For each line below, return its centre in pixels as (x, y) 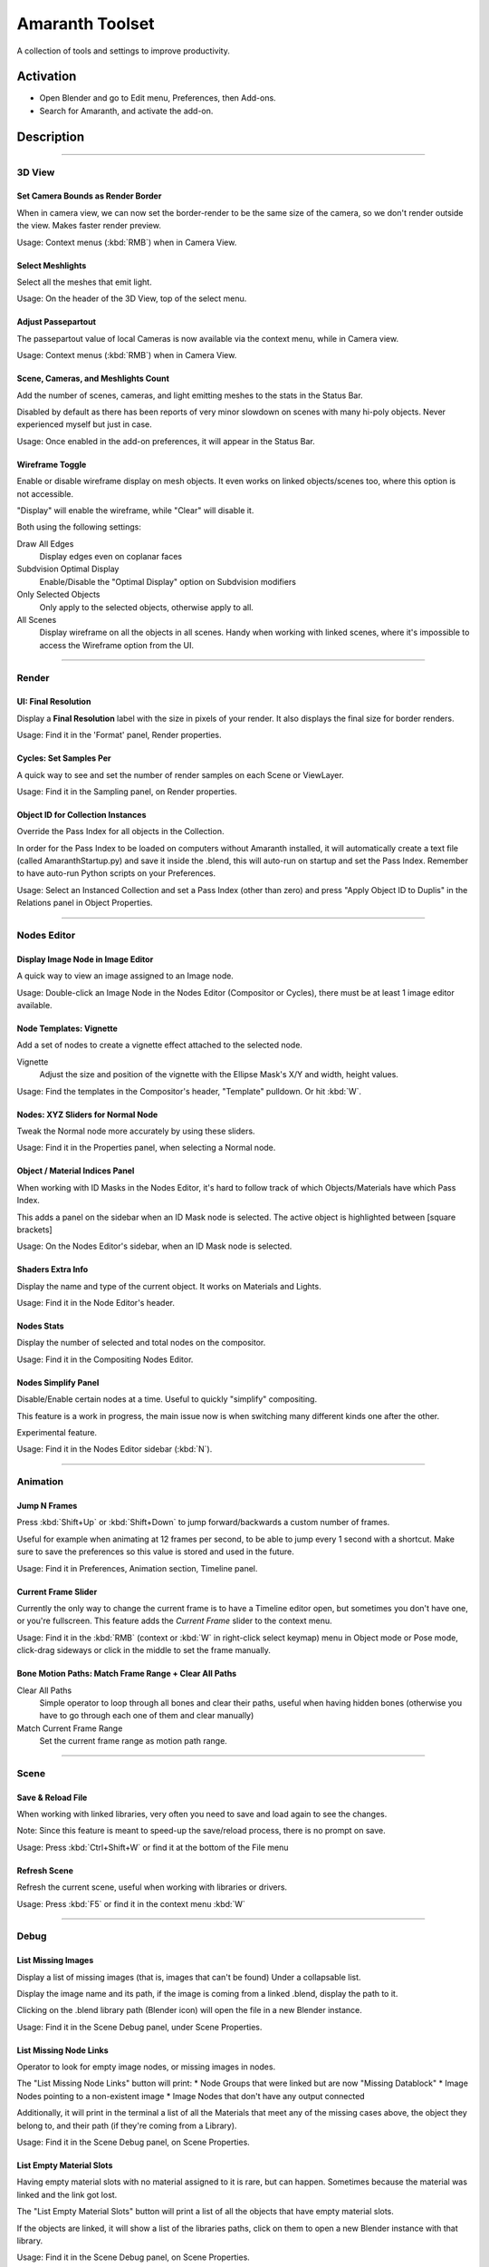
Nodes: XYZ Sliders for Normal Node (87, 1114)
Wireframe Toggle (52, 464)
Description (51, 136)
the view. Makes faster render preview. (89, 226)
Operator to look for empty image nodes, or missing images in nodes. (146, 2067)
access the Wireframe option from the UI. (117, 645)
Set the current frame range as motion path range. (134, 1741)
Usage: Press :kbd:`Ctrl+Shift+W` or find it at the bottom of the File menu (153, 1847)
